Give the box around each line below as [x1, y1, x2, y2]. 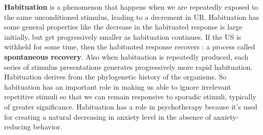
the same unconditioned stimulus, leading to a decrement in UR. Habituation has [4, 11, 259, 22]
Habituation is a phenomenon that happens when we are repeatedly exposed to [4, 2, 258, 12]
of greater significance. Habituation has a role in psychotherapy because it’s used [4, 101, 257, 112]
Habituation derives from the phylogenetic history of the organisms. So [4, 71, 227, 82]
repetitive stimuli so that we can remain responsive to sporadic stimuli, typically [4, 91, 256, 102]
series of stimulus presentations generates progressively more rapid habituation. [4, 61, 253, 72]
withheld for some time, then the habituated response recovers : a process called [4, 41, 255, 52]
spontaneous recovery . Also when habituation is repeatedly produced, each [4, 51, 249, 62]
